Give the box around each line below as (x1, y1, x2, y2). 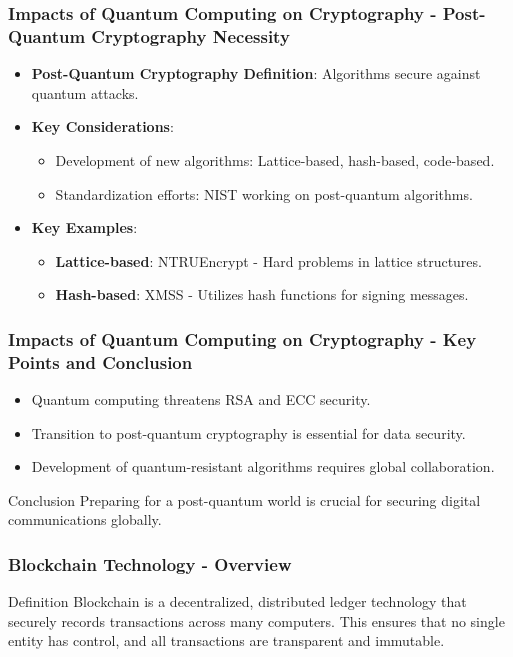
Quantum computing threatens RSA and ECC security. (31, 389, 371, 410)
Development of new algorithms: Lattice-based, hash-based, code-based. (55, 149, 495, 170)
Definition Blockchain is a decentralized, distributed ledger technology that (8, 591, 467, 612)
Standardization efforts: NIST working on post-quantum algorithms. (55, 183, 473, 204)
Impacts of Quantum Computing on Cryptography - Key (8, 326, 477, 351)
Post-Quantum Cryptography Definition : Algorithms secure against (31, 63, 481, 84)
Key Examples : (31, 217, 138, 238)
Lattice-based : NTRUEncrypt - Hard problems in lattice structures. (55, 250, 482, 271)
